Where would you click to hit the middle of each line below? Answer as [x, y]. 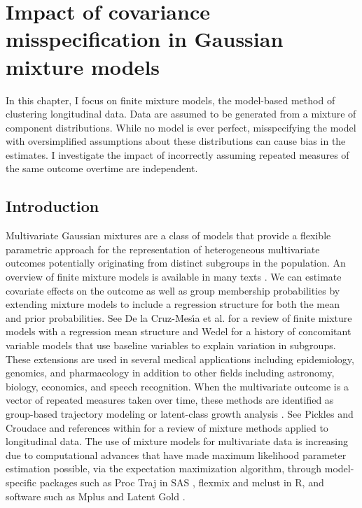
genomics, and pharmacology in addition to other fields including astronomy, [170, 373]
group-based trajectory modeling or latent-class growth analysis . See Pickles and [180, 413]
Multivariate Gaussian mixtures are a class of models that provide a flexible [168, 235]
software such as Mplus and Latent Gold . [96, 496]
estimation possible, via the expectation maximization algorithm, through [164, 468]
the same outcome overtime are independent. [102, 168]
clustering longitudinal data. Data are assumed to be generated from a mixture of [181, 114]
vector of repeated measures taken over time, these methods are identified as [170, 400]
